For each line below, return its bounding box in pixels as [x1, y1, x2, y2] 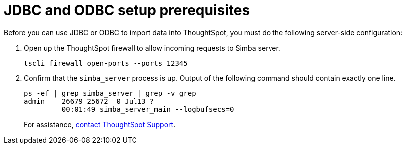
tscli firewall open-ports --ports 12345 [24, 59, 188, 67]
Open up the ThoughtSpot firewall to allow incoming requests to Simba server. [24, 43, 280, 52]
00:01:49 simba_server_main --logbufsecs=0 [61, 105, 234, 113]
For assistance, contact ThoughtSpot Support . [24, 120, 176, 129]
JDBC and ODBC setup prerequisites [4, 2, 250, 19]
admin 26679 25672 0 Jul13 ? [24, 97, 154, 105]
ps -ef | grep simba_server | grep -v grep [24, 89, 196, 97]
